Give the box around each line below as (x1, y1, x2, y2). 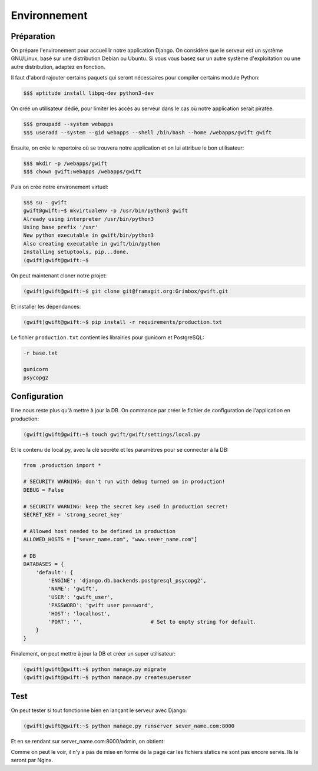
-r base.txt (23, 349, 58, 356)
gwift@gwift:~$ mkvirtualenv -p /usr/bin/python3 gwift (23, 207, 188, 214)
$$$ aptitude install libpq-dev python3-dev (23, 90, 154, 97)
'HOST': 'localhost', (48, 610, 111, 617)
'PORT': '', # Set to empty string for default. (48, 618, 256, 625)
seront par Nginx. (11, 757, 54, 764)
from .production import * (23, 462, 101, 468)
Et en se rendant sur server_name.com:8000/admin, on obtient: (11, 737, 165, 744)
